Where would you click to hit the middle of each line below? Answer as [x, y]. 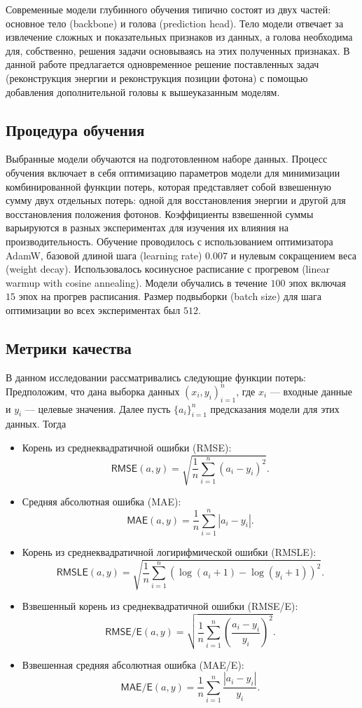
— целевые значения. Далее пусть [98, 408]
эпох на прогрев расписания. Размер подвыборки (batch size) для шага [170, 296]
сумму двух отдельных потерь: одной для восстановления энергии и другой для [176, 200]
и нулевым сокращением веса [294, 255]
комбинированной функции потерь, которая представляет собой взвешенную [168, 186]
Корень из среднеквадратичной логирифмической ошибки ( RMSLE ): [169, 551]
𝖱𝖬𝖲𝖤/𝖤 [124, 633]
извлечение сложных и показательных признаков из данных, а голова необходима [179, 37]
